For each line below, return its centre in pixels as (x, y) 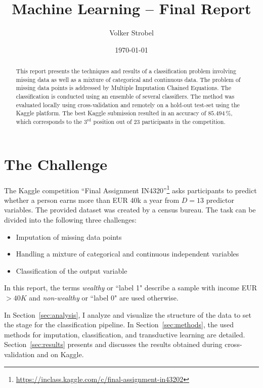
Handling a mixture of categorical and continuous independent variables (127, 254)
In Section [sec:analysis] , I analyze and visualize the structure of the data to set (128, 314)
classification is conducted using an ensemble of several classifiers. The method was (125, 96)
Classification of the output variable (72, 270)
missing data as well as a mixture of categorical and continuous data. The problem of (128, 79)
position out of (113, 122)
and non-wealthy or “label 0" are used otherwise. (104, 298)
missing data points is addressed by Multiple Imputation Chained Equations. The (123, 88)
